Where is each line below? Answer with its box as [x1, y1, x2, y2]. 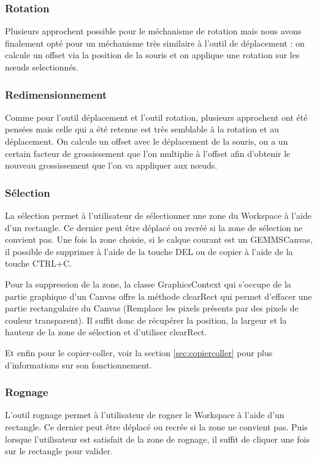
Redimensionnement [5, 86, 107, 102]
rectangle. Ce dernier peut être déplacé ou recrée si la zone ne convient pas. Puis [5, 420, 308, 433]
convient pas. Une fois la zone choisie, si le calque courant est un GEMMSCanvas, [5, 233, 313, 246]
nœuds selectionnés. [5, 61, 79, 73]
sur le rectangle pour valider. [5, 444, 113, 457]
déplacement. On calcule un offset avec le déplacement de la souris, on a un [5, 135, 288, 147]
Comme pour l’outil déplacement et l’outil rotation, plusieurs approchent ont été [5, 110, 308, 123]
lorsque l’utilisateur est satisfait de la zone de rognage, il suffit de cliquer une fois [5, 432, 310, 445]
